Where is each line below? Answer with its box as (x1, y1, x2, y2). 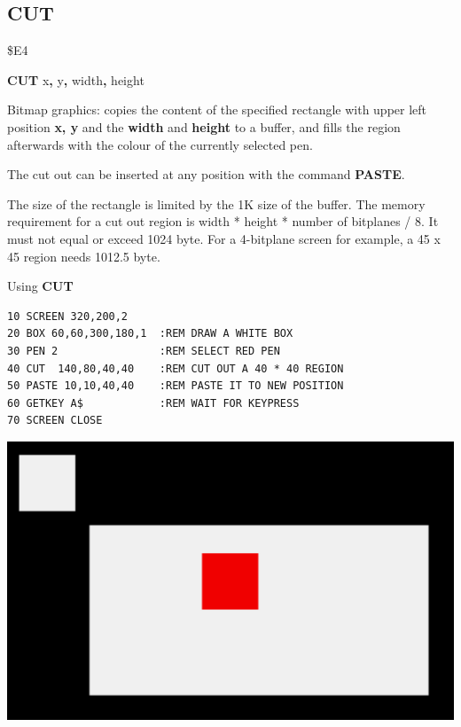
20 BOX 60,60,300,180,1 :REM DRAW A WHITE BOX (7, 327, 293, 340)
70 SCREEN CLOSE (7, 414, 103, 427)
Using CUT (7, 277, 74, 295)
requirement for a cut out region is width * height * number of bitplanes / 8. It (7, 212, 439, 231)
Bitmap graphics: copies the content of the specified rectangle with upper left (7, 100, 427, 119)
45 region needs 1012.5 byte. (7, 246, 160, 265)
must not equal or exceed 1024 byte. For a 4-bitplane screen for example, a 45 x (7, 229, 441, 247)
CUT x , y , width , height (7, 70, 145, 89)
